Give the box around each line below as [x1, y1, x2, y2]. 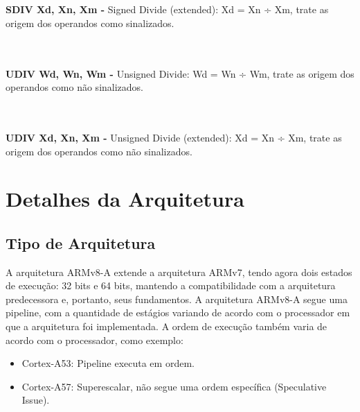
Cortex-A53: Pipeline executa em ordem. [21, 356, 195, 370]
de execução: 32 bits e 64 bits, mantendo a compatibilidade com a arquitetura [6, 278, 336, 293]
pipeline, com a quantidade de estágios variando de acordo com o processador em [6, 305, 350, 320]
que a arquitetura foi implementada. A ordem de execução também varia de [6, 319, 327, 334]
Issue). [21, 393, 50, 407]
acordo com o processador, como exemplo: [6, 332, 183, 347]
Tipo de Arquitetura [6, 232, 156, 253]
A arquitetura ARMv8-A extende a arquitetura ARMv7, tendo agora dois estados [6, 264, 352, 279]
